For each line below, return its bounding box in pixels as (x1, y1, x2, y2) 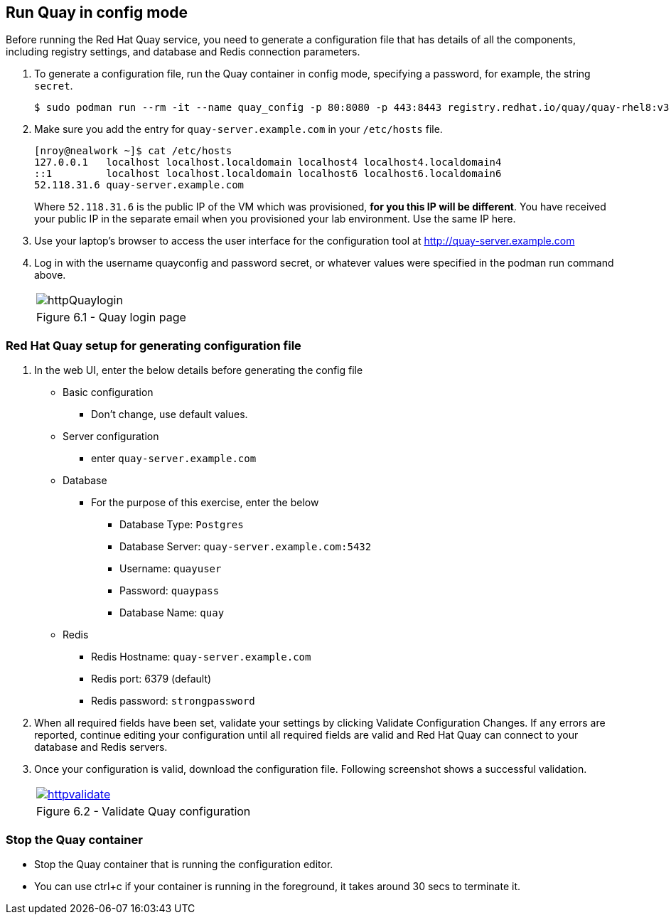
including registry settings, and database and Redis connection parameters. (6, 46, 360, 58)
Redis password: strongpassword (91, 695, 255, 707)
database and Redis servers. (34, 741, 168, 754)
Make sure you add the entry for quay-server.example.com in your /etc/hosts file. (34, 123, 443, 136)
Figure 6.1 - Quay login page (36, 310, 186, 325)
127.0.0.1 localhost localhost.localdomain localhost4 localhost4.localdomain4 (34, 156, 502, 169)
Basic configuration (63, 386, 154, 399)
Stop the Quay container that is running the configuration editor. (34, 857, 333, 870)
